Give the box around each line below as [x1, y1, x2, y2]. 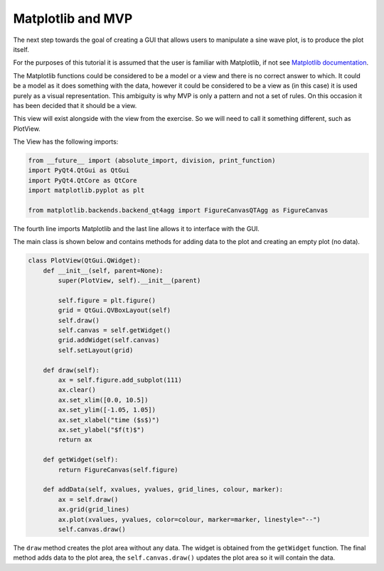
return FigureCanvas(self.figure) [58, 466, 178, 474]
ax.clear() [58, 386, 96, 394]
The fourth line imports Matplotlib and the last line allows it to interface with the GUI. [13, 224, 260, 233]
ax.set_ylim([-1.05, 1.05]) [58, 406, 156, 414]
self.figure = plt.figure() [58, 296, 156, 304]
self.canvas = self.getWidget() [58, 326, 171, 334]
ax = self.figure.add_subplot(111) [58, 376, 183, 384]
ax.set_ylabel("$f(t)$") [58, 426, 145, 434]
